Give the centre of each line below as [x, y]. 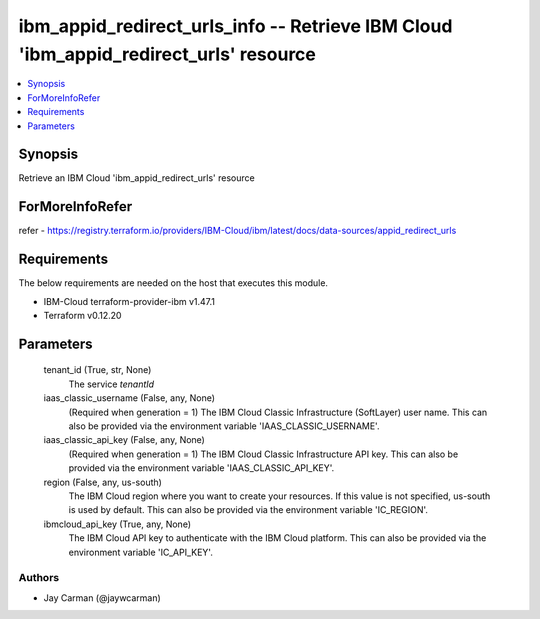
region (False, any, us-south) [102, 482]
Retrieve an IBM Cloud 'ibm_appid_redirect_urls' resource [136, 178]
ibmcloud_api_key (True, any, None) [117, 524]
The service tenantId [111, 384]
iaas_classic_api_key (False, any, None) [124, 440]
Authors [39, 578]
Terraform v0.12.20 [82, 316]
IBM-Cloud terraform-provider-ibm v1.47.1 [129, 301]
